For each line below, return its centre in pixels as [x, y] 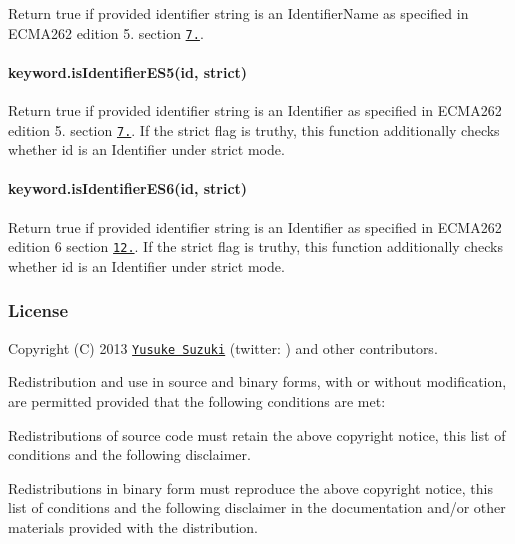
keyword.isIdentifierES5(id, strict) [128, 71]
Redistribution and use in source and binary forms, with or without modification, [257, 381]
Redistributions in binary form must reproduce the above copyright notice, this [250, 487]
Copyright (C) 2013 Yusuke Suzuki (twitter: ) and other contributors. [223, 347]
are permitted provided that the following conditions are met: [197, 401]
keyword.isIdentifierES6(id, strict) [128, 188]
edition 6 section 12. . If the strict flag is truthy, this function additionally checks [255, 246]
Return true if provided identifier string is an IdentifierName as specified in [238, 13]
